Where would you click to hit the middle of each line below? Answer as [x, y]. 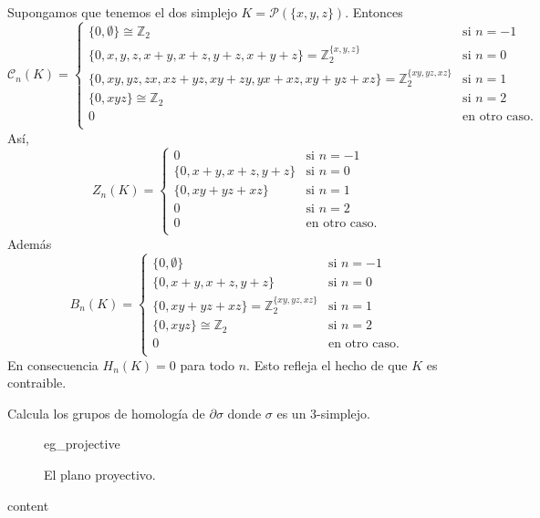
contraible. [37, 383]
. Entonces [374, 12]
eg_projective [82, 444]
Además [30, 243]
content [28, 505]
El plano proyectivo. [100, 474]
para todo [208, 364]
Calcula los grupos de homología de [106, 413]
